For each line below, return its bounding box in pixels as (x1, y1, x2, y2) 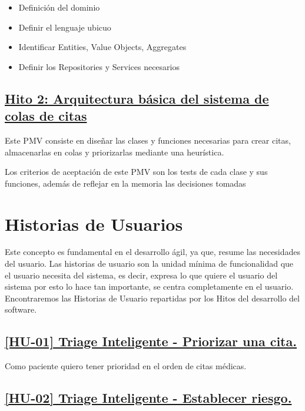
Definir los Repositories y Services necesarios (18, 60, 180, 72)
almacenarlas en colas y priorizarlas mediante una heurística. (5, 145, 224, 158)
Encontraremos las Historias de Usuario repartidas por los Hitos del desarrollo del (5, 291, 300, 304)
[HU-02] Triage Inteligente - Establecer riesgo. (5, 389, 292, 407)
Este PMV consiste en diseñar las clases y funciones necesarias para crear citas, (5, 134, 291, 146)
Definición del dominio (18, 1, 100, 13)
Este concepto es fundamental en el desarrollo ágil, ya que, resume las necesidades (5, 246, 301, 258)
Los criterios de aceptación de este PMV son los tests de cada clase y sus (5, 165, 268, 178)
